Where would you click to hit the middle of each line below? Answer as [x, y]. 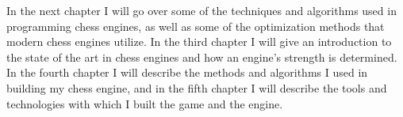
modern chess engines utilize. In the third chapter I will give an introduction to [199, 42]
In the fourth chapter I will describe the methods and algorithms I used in [187, 72]
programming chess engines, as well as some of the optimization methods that [196, 26]
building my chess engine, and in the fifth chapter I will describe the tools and [197, 87]
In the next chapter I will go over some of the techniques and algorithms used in [201, 10]
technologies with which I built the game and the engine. [145, 103]
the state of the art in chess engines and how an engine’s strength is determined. [202, 57]
